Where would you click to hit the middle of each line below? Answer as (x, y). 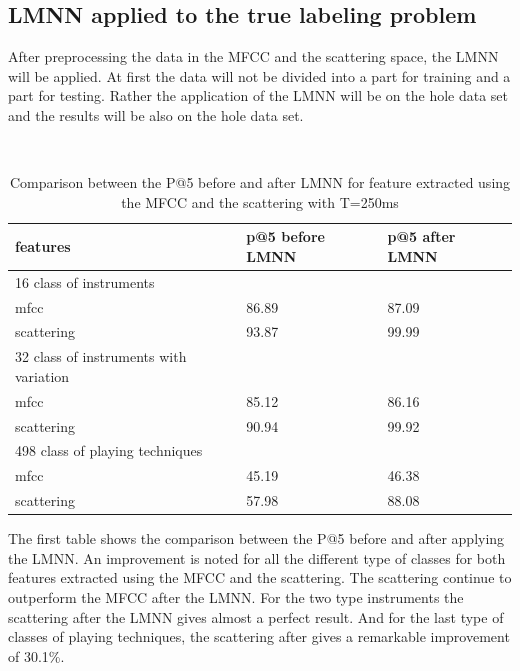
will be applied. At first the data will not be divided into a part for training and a (259, 75)
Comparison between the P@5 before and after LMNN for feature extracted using (260, 182)
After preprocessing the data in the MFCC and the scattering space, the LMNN (253, 56)
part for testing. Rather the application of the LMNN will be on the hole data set (258, 95)
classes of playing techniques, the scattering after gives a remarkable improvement (259, 636)
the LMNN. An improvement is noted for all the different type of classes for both (257, 557)
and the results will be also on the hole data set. (156, 114)
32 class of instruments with (101, 356)
